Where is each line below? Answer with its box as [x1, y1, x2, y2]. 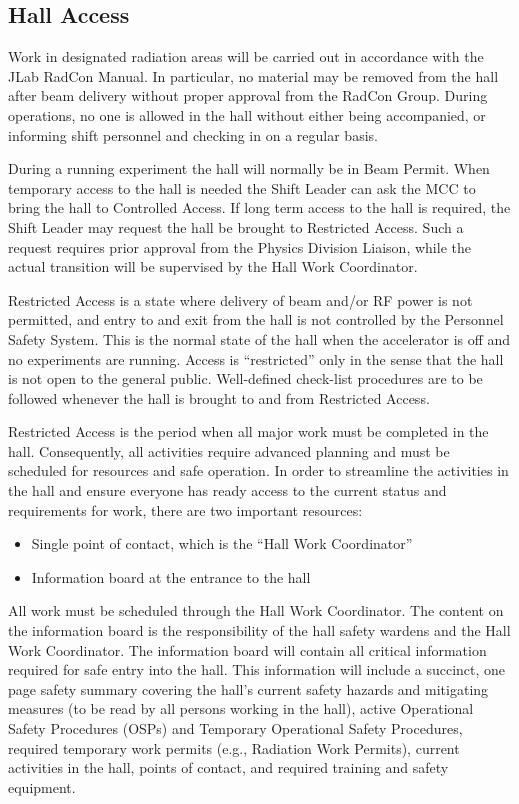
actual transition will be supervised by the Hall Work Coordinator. [8, 256, 418, 277]
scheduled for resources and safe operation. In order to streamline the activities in [8, 460, 509, 481]
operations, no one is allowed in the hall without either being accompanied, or [8, 104, 486, 125]
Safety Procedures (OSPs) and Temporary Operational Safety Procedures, [8, 718, 463, 739]
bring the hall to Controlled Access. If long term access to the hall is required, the [8, 197, 511, 218]
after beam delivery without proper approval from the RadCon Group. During [8, 85, 488, 106]
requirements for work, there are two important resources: [8, 499, 363, 520]
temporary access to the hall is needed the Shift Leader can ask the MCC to [8, 177, 476, 198]
